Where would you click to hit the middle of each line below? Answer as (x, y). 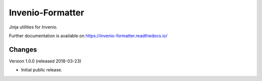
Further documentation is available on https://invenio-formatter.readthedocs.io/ (88, 36)
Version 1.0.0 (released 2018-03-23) (45, 61)
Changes (23, 49)
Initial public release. (42, 70)
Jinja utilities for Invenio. (33, 27)
